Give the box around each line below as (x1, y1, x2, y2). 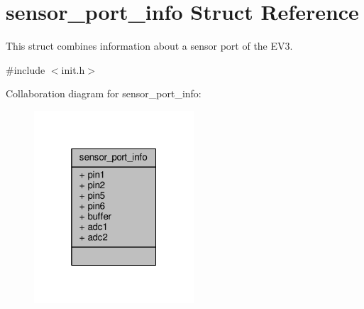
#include (6, 62, 45, 77)
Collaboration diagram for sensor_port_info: (6, 86, 202, 101)
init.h (61, 62, 85, 77)
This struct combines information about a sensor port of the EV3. (6, 38, 293, 53)
